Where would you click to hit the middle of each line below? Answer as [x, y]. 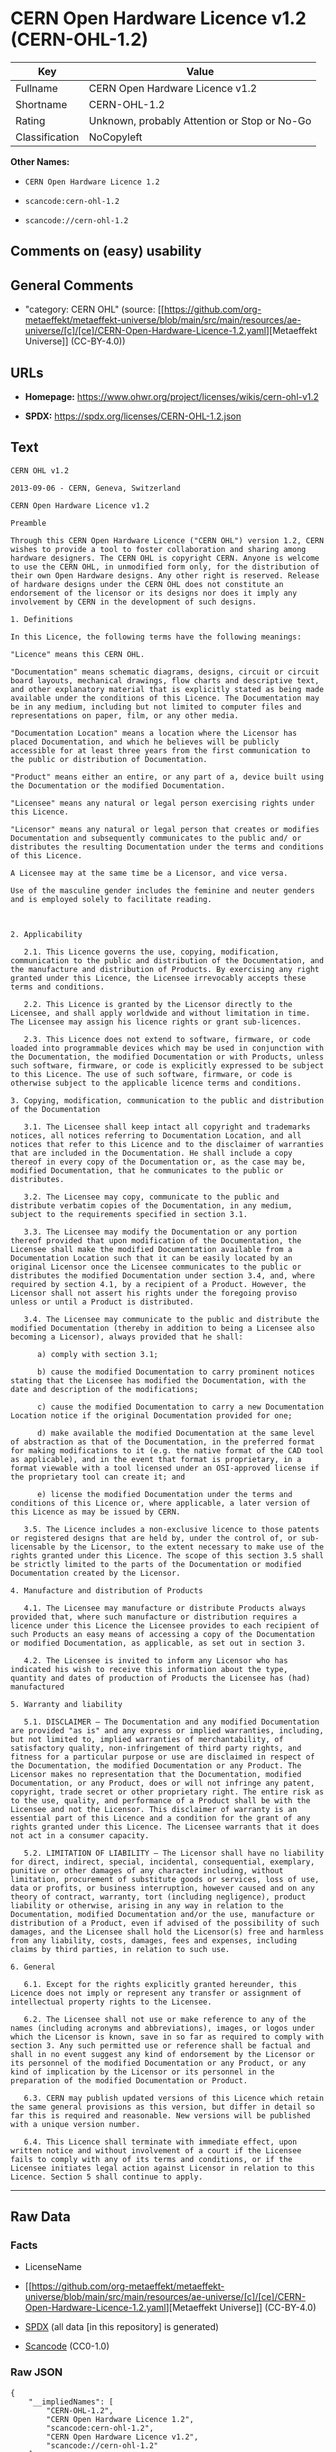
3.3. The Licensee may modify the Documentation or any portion [160, 1232]
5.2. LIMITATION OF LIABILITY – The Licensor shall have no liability [174, 1853]
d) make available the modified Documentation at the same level [175, 1433]
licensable [33, 1547]
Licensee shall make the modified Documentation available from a [151, 1249]
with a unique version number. [75, 2124]
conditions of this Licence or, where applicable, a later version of [160, 1503]
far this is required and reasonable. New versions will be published [160, 2115]
